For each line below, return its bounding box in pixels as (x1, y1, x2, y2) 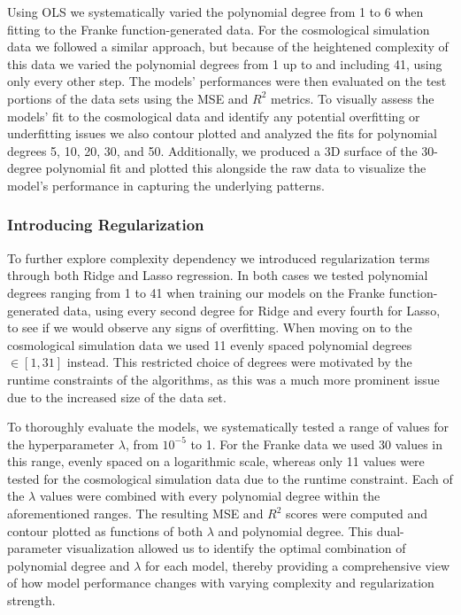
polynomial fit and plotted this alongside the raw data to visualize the (45, 159, 426, 177)
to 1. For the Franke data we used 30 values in (190, 434, 443, 453)
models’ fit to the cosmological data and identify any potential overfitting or (7, 106, 420, 125)
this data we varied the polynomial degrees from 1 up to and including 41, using (7, 54, 442, 73)
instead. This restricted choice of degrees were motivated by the (66, 353, 412, 371)
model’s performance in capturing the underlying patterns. (7, 175, 325, 194)
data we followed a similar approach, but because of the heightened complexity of (7, 37, 449, 56)
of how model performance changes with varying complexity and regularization (7, 573, 434, 592)
